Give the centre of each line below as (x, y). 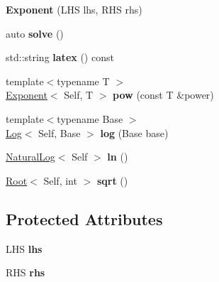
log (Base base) (134, 132)
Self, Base (60, 132)
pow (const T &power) (163, 95)
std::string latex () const (60, 57)
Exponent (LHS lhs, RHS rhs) (74, 9)
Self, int (60, 180)
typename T (83, 81)
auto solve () (35, 33)
